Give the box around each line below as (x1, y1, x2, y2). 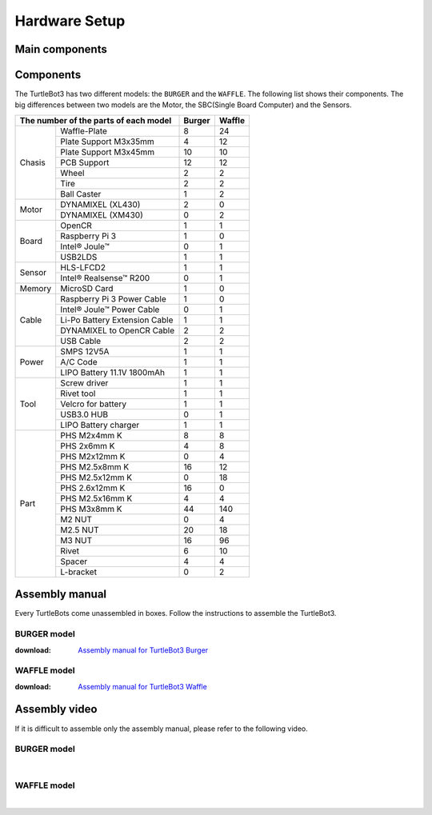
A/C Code (60, 356, 98, 367)
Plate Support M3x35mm (60, 136, 155, 147)
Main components (14, 42, 107, 56)
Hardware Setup (14, 12, 126, 30)
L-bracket (60, 566, 98, 577)
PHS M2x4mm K (60, 429, 123, 441)
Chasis (19, 157, 46, 168)
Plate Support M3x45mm (60, 146, 155, 158)
